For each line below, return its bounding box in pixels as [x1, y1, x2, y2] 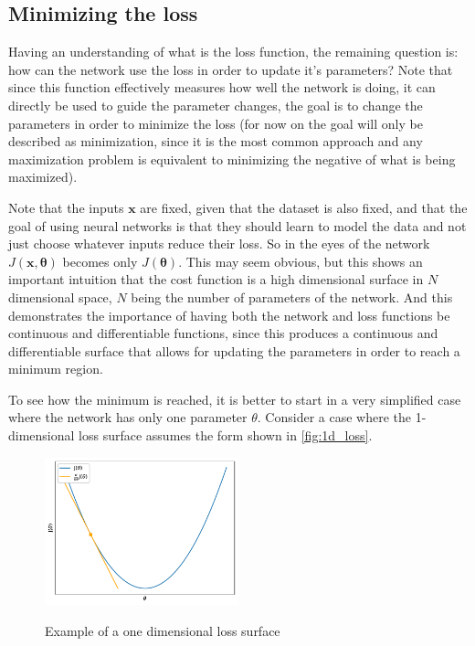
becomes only [62, 251, 138, 270]
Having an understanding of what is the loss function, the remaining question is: [8, 42, 459, 61]
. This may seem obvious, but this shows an [178, 251, 423, 270]
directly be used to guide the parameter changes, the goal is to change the [8, 95, 423, 114]
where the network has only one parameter [8, 408, 248, 427]
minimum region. [8, 359, 103, 378]
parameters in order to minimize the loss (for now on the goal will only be [8, 113, 423, 132]
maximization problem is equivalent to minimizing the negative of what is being [8, 149, 456, 168]
